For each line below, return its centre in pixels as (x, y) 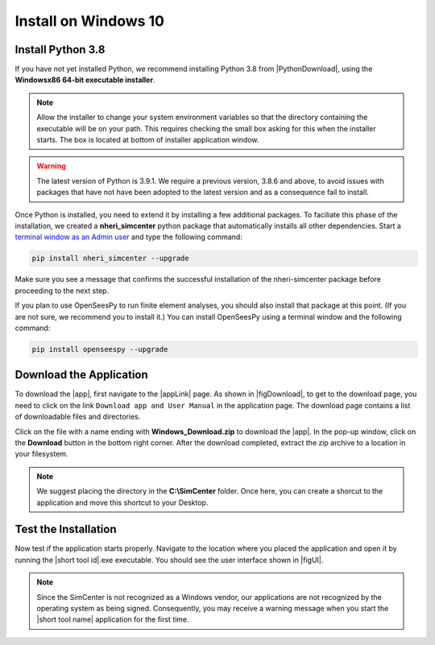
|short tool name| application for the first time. (113, 619)
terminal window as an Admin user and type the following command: (129, 237)
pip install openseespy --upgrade (100, 349)
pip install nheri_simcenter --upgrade (110, 258)
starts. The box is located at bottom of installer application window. (148, 140)
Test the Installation (66, 529)
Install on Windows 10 (90, 21)
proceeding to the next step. (62, 291)
